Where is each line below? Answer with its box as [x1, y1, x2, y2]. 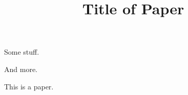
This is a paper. [4, 81, 54, 91]
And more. [4, 63, 37, 74]
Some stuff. [4, 46, 39, 57]
